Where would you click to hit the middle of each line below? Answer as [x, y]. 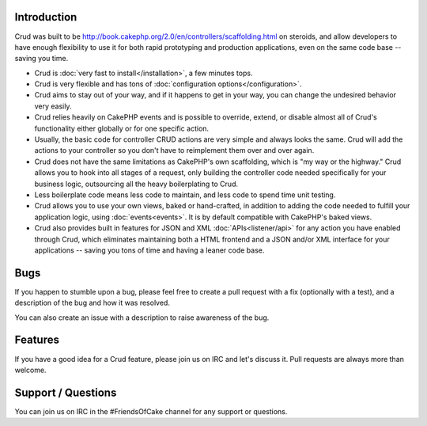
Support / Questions [66, 392]
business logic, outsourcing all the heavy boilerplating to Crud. [136, 184]
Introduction [46, 17]
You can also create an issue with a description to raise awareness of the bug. [142, 318]
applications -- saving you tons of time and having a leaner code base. [149, 250]
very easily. [53, 106]
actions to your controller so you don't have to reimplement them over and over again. [174, 150]
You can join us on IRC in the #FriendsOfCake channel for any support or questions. [151, 411]
